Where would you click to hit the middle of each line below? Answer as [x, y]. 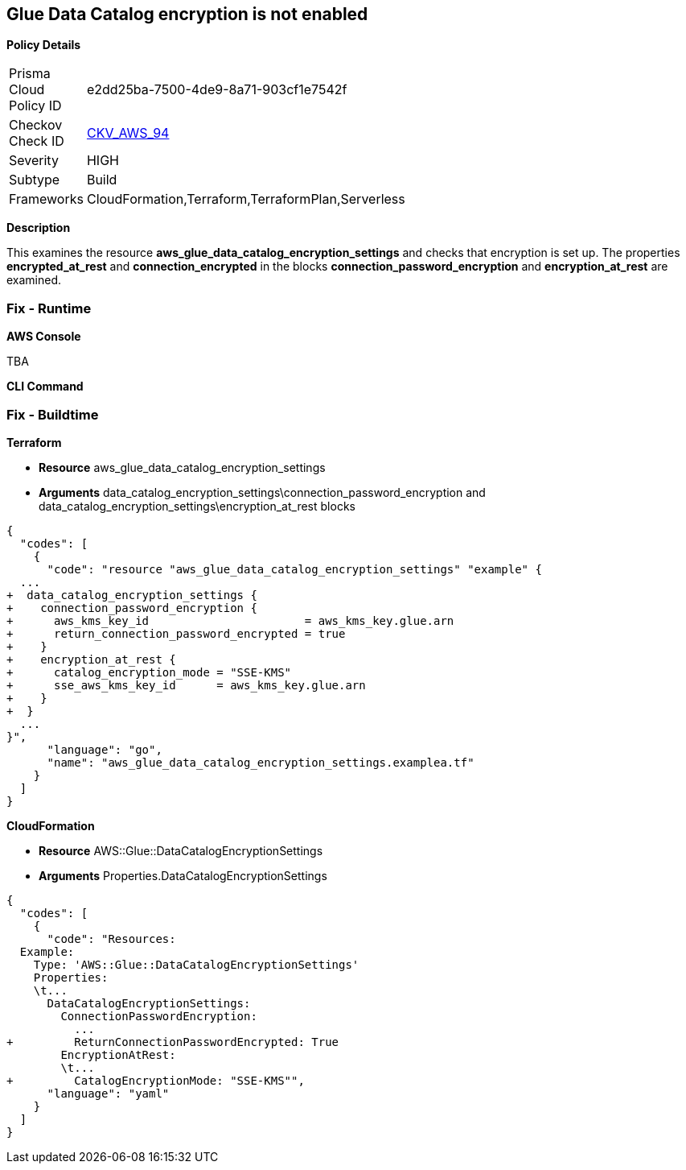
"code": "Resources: [111, 938]
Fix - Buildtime [53, 414]
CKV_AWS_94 [128, 133]
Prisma [30, 74]
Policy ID [35, 106]
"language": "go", [105, 749]
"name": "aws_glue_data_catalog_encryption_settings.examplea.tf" [261, 762]
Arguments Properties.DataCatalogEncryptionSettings [183, 875]
